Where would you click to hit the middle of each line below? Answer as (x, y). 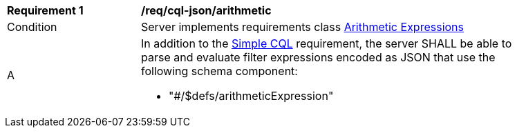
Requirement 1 (45, 10)
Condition (32, 27)
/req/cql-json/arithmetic (206, 10)
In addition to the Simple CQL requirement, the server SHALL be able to (327, 43)
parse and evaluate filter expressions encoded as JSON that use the (318, 57)
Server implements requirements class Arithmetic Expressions (302, 27)
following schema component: (219, 71)
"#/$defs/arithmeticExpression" (251, 96)
